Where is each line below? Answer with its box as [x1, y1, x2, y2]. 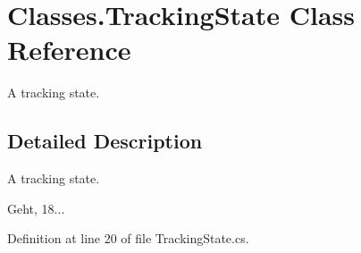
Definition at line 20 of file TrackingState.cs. [7, 229, 249, 248]
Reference [7, 31, 131, 68]
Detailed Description [7, 127, 203, 155]
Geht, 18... [7, 198, 65, 217]
